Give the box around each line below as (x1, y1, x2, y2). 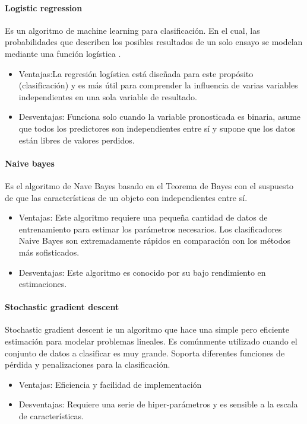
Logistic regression (5, 1, 83, 14)
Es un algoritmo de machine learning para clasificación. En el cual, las (5, 24, 260, 36)
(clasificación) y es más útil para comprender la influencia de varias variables (18, 79, 298, 91)
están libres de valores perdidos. (18, 133, 135, 146)
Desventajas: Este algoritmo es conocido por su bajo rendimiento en (18, 266, 266, 278)
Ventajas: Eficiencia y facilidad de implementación (18, 378, 202, 390)
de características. (18, 410, 84, 422)
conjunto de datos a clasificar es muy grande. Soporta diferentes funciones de (5, 346, 285, 359)
